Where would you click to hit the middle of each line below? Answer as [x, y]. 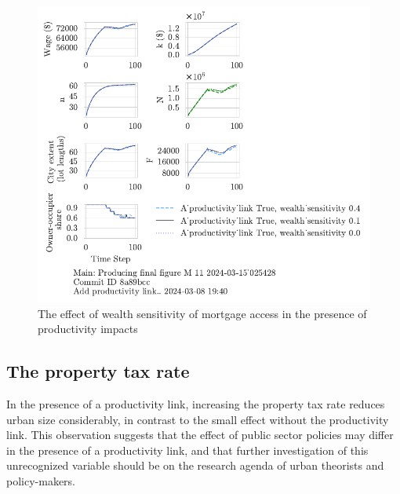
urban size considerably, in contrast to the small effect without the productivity [198, 419]
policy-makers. [41, 480]
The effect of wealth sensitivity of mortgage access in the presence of [202, 313]
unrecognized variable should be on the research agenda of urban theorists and [195, 465]
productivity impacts [88, 329]
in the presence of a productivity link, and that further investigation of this [187, 450]
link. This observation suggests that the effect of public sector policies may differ [200, 435]
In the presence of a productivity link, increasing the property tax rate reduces [196, 403]
